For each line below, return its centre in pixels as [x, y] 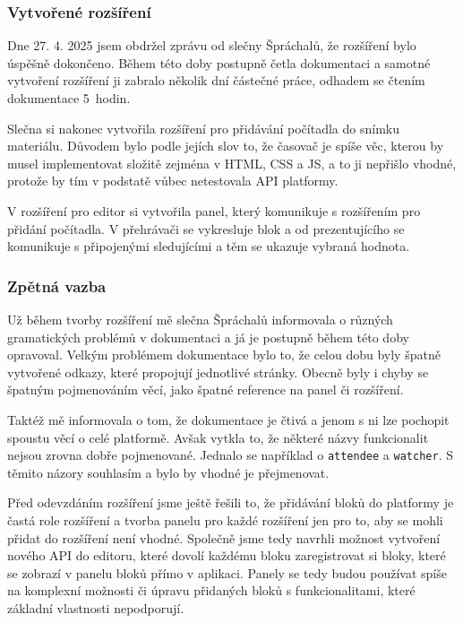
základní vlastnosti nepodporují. [96, 607]
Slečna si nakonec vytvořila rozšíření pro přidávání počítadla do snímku [203, 128]
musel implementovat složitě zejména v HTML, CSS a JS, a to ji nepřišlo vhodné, [232, 163]
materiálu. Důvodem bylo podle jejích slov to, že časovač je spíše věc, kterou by [226, 146]
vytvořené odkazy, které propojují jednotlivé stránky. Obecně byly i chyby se [218, 372]
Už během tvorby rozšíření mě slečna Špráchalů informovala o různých [200, 319]
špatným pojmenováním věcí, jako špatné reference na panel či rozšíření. [206, 389]
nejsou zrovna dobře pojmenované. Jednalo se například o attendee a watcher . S [230, 455]
